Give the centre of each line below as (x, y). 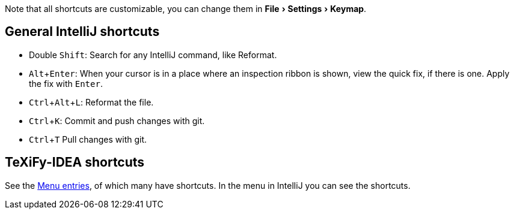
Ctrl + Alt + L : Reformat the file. (91, 102)
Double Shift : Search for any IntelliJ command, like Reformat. (153, 55)
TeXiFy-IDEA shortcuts (75, 162)
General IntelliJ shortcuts (82, 32)
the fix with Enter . (66, 83)
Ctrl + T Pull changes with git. (88, 139)
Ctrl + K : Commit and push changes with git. (117, 120)
